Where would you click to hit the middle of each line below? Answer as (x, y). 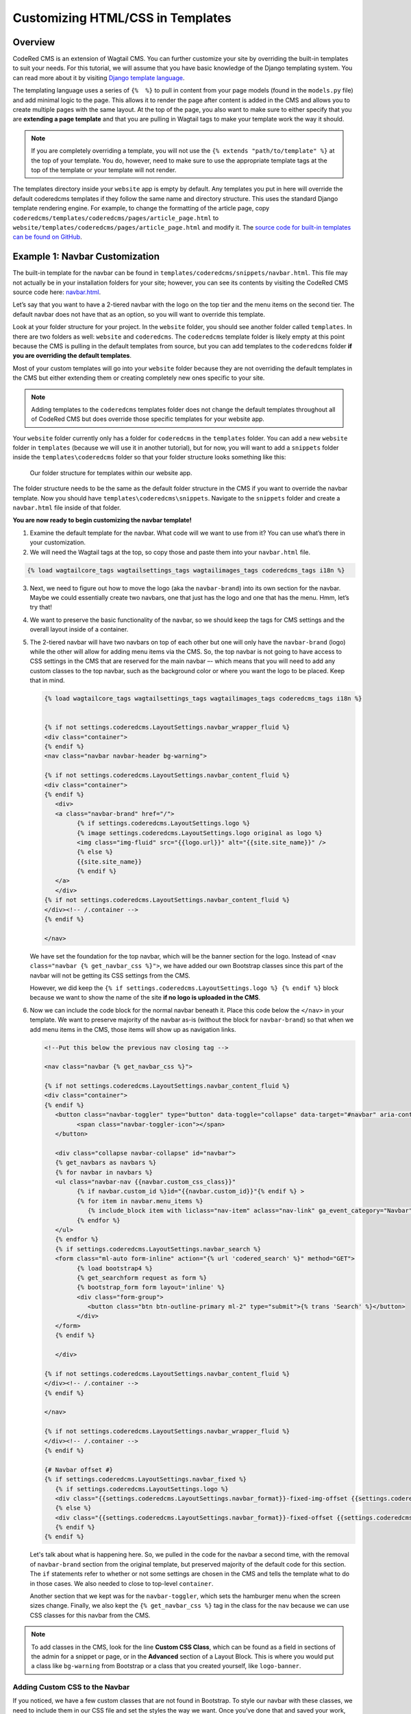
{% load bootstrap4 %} (115, 1268)
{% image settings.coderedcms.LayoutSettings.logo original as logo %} (199, 833)
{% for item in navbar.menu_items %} (140, 1201)
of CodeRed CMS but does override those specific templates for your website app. (148, 419)
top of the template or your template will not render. (104, 170)
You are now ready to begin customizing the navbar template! (102, 520)
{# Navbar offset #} (78, 1470)
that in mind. (47, 680)
